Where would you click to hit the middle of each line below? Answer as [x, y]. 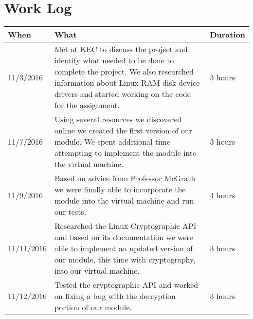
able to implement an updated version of [124, 248]
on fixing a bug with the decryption [115, 296]
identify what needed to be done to [114, 60]
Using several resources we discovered [118, 119]
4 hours [223, 195]
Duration [227, 35]
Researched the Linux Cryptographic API [126, 226]
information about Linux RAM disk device [127, 83]
